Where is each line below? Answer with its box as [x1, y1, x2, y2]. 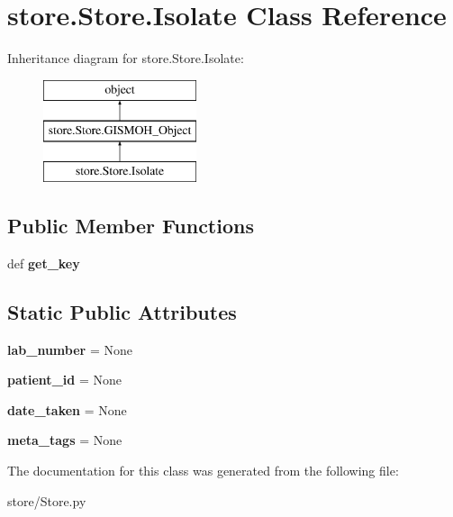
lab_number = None [7, 340, 132, 358]
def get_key [7, 253, 80, 272]
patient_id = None [7, 370, 122, 389]
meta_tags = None [7, 431, 122, 449]
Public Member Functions [7, 212, 254, 240]
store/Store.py [7, 491, 86, 510]
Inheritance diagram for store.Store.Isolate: [7, 49, 244, 68]
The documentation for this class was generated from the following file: [7, 461, 399, 480]
